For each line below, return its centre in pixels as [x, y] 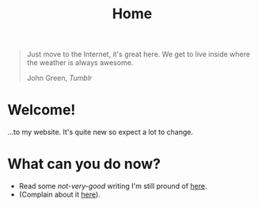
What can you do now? [84, 164]
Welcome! [42, 110]
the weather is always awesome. [80, 63]
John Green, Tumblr [59, 78]
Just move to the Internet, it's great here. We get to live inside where [138, 54]
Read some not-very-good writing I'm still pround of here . [113, 186]
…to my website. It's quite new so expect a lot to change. [100, 132]
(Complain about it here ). [59, 194]
